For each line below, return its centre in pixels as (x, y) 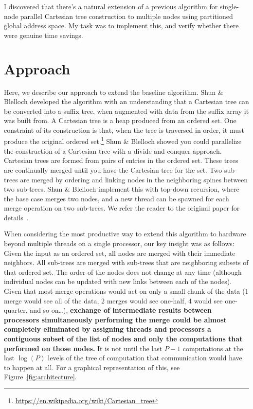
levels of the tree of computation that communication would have (145, 358)
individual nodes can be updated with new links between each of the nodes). (118, 281)
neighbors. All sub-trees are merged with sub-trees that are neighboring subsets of (126, 262)
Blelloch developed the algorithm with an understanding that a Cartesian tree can (126, 101)
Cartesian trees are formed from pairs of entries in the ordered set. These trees (121, 160)
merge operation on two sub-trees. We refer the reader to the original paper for (122, 208)
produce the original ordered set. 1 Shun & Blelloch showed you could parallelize (123, 141)
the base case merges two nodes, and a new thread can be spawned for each (117, 198)
